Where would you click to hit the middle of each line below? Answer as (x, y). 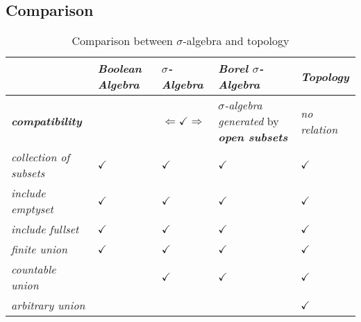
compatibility (47, 121)
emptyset (32, 209)
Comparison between (123, 41)
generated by (249, 121)
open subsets (253, 137)
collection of (41, 157)
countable (34, 269)
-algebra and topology (236, 41)
